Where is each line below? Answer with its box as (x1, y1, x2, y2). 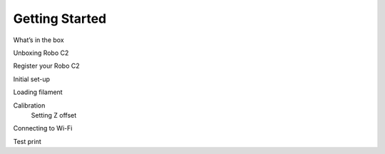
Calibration (13, 101, 46, 110)
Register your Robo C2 (13, 61, 80, 71)
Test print (13, 137, 42, 145)
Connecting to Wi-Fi (13, 124, 73, 133)
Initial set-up (13, 75, 50, 83)
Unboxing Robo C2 (13, 48, 69, 57)
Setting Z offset (31, 111, 77, 119)
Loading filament (13, 88, 63, 96)
